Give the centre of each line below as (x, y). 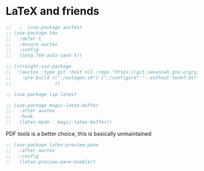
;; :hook (19, 116)
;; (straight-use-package (38, 67)
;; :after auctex (30, 150)
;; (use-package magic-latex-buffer (52, 105)
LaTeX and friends (53, 11)
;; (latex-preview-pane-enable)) (51, 162)
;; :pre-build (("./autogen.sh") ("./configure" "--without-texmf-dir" (103, 78)
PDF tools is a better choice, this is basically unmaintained (79, 134)
